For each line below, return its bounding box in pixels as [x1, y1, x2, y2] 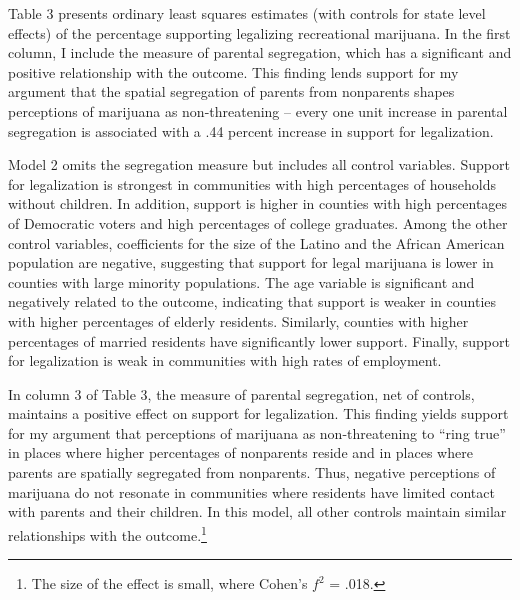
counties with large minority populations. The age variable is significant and [8, 271, 475, 292]
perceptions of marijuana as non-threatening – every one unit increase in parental [8, 100, 508, 121]
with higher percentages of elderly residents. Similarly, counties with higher [8, 310, 469, 331]
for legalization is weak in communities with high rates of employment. [8, 350, 442, 371]
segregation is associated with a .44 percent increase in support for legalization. [8, 120, 494, 141]
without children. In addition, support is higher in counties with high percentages [8, 193, 508, 214]
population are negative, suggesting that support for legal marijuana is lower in [8, 252, 494, 273]
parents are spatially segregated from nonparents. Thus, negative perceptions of [8, 462, 496, 483]
